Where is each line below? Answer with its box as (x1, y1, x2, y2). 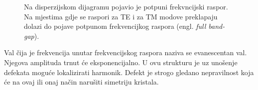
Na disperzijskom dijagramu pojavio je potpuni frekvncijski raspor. (24, 1, 228, 11)
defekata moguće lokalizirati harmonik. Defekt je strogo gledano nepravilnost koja (4, 67, 254, 77)
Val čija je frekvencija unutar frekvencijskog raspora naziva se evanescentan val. (4, 47, 247, 58)
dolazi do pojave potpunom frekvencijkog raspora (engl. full (24, 21, 206, 31)
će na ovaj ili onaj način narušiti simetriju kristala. (4, 77, 159, 87)
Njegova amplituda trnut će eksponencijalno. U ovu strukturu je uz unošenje (4, 57, 238, 67)
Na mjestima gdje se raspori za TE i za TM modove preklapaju (24, 11, 218, 21)
